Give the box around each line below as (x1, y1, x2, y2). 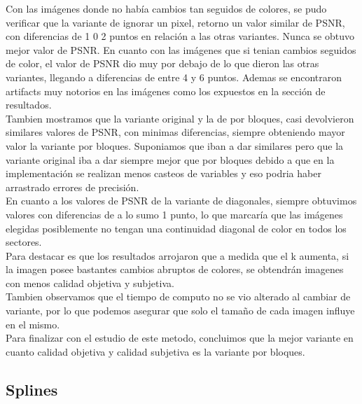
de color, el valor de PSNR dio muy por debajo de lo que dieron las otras (6, 56, 319, 71)
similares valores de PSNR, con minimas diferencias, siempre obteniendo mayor (6, 125, 345, 139)
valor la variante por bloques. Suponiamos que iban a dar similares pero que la (6, 138, 344, 153)
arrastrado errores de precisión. (6, 179, 139, 194)
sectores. (6, 235, 42, 249)
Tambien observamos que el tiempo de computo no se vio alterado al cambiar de (6, 289, 351, 304)
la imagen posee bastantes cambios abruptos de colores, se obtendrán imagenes (6, 262, 344, 277)
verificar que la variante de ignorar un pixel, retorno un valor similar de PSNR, (6, 15, 345, 29)
